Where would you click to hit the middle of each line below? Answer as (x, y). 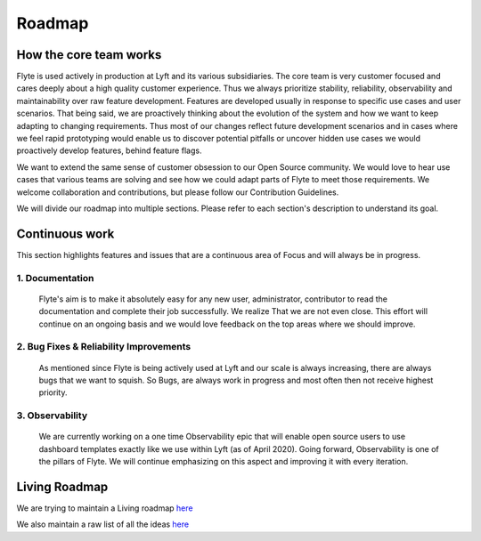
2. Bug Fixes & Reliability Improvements (104, 347)
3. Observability (52, 416)
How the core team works (89, 55)
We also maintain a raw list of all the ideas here (103, 524)
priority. (53, 392)
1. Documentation (55, 278)
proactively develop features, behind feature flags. (109, 150)
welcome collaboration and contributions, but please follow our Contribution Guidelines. (178, 192)
